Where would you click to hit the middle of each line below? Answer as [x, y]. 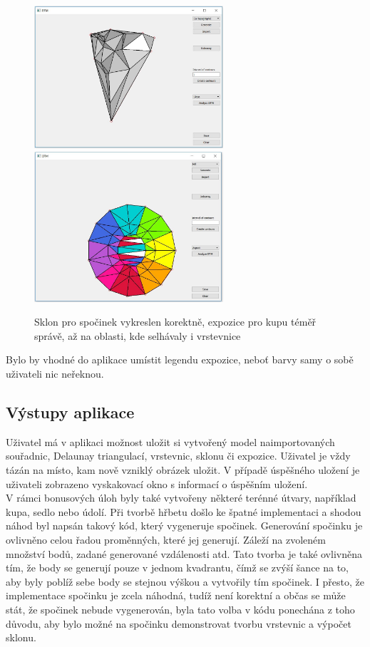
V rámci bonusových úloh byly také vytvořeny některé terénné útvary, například [181, 498]
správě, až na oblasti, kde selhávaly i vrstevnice [138, 335]
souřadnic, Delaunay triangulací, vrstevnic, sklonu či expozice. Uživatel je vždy [178, 456]
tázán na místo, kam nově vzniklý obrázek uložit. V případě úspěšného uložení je [183, 470]
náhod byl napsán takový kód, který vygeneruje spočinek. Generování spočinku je [184, 526]
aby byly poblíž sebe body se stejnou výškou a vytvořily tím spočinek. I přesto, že [185, 581]
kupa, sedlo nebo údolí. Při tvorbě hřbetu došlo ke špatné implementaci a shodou [184, 511]
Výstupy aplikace [70, 412]
